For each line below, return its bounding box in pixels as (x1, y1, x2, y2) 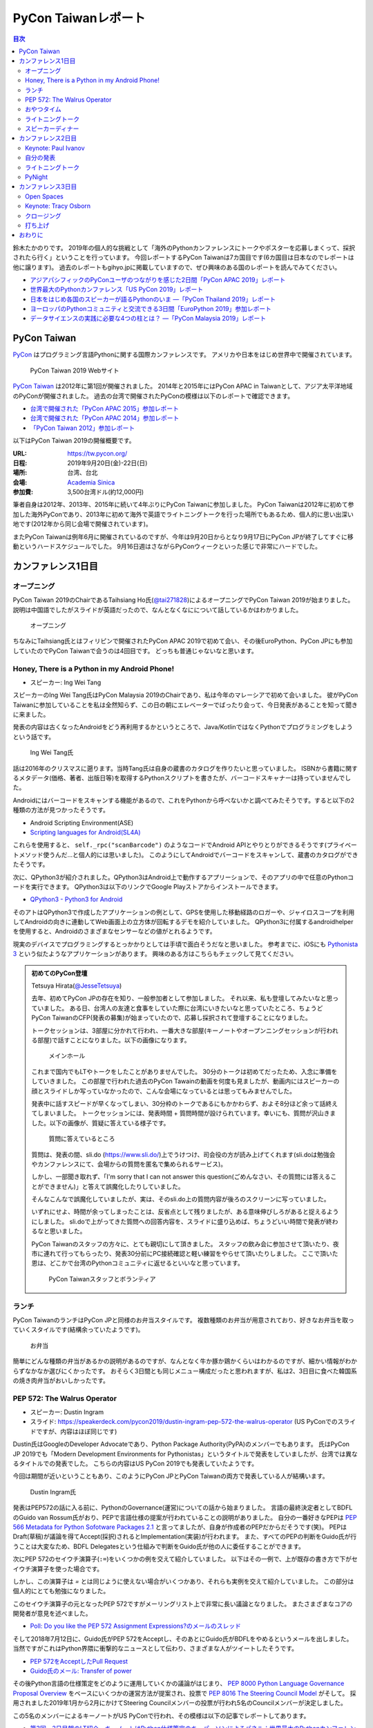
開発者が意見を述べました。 (12, 1609, 92, 1617)
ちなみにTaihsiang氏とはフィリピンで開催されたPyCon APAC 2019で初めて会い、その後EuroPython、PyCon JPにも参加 (12, 637, 353, 646)
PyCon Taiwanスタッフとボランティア (48, 1275, 156, 1283)
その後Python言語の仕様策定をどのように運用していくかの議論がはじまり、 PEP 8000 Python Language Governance (12, 1680, 345, 1688)
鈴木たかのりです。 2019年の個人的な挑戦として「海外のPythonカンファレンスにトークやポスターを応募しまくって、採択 (12, 243, 356, 252)
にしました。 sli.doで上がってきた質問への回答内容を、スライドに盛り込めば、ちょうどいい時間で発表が (31, 1217, 326, 1225)
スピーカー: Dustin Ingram (30, 1408, 104, 1416)
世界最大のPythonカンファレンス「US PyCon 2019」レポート (30, 285, 204, 294)
